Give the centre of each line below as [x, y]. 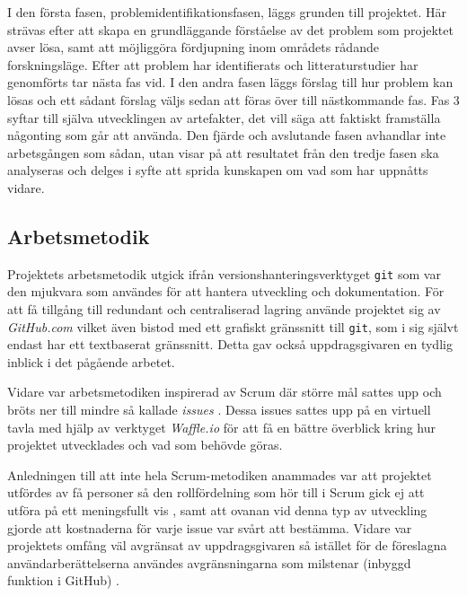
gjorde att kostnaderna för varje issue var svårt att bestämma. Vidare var [210, 527]
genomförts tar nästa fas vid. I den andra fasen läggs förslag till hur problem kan [230, 82]
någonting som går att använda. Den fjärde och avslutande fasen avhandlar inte [227, 135]
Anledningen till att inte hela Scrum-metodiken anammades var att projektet [220, 474]
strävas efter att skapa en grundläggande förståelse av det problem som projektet [230, 29]
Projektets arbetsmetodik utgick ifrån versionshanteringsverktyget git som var [224, 273]
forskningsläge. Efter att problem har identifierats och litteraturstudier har [213, 64]
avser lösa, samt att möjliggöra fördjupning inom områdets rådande [193, 47]
